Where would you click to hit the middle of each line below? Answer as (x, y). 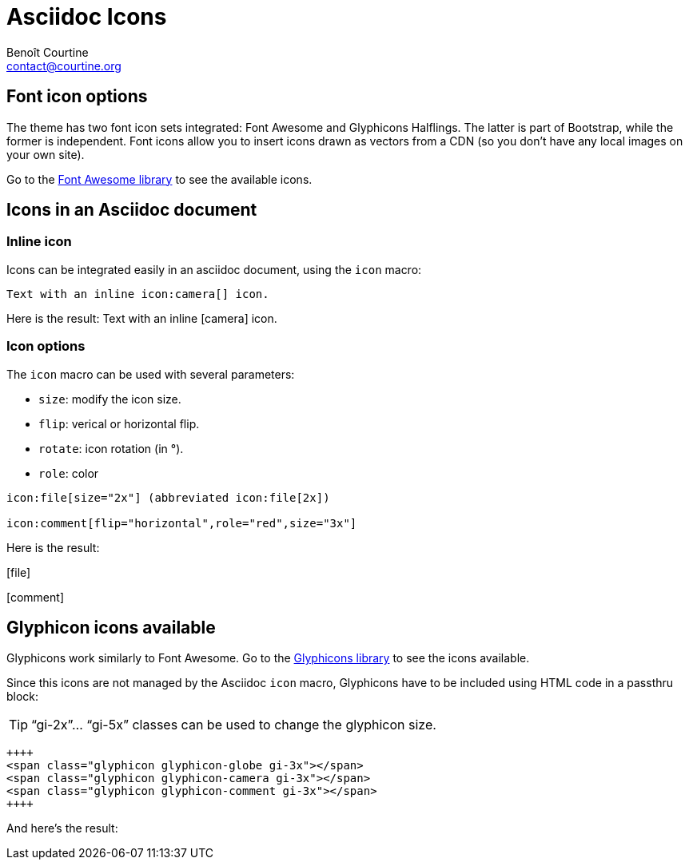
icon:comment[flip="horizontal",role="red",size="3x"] (182, 523)
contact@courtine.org (64, 66)
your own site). (46, 154)
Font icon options (77, 97)
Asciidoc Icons (87, 17)
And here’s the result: (62, 828)
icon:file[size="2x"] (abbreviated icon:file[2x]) (168, 497)
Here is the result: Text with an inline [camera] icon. (142, 318)
